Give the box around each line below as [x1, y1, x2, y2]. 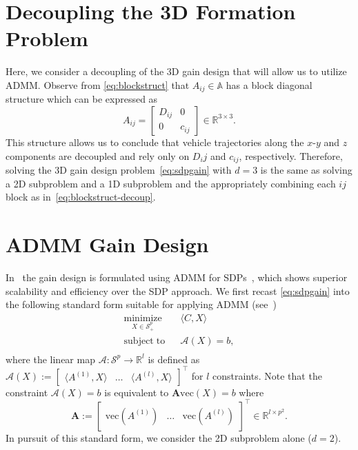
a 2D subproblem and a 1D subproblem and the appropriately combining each [6, 176, 336, 190]
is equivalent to [104, 385, 169, 399]
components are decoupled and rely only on [6, 148, 190, 163]
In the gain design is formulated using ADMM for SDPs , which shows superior [6, 269, 348, 284]
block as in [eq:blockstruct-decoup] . [6, 190, 156, 204]
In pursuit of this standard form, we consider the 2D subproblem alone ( [6, 430, 312, 444]
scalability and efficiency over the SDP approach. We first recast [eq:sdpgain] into [6, 283, 350, 298]
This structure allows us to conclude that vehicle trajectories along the [6, 134, 304, 149]
